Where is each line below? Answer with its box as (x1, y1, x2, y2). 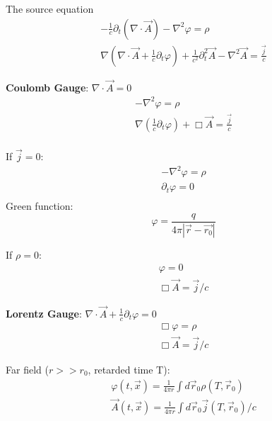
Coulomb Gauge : (6, 79, 89, 94)
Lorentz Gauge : (6, 305, 82, 320)
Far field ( (6, 361, 49, 376)
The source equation (6, 1, 94, 16)
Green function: (6, 198, 73, 213)
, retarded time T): (88, 361, 170, 376)
